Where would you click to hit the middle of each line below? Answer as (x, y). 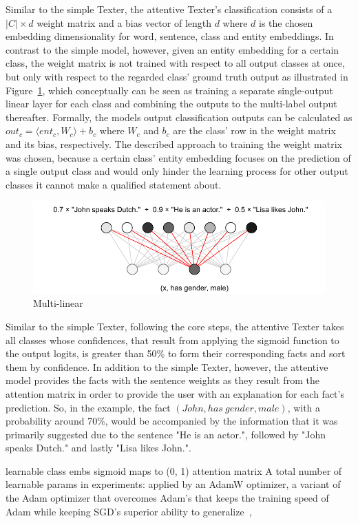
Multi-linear (58, 303)
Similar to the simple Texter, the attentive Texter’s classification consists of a (169, 9)
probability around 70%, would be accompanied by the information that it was (172, 421)
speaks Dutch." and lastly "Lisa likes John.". (98, 448)
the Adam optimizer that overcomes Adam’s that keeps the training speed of (167, 498)
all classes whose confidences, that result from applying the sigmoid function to (172, 340)
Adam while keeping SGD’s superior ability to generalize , (129, 511)
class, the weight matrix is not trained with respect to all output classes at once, (175, 63)
